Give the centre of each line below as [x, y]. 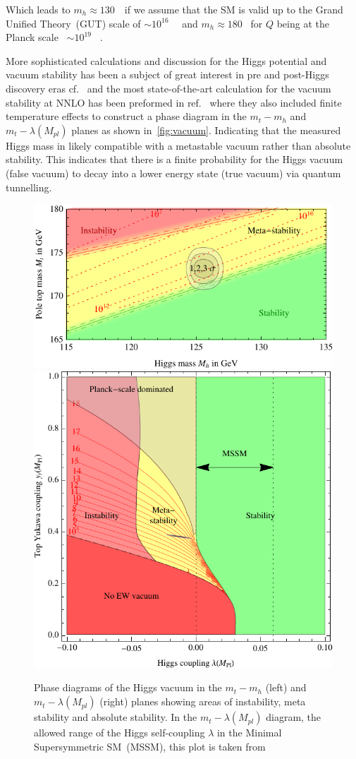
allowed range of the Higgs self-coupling [119, 733]
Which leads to [38, 9]
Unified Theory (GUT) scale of [73, 23]
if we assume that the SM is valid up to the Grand [234, 9]
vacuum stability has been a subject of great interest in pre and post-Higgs [167, 74]
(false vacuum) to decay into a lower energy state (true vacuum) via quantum [173, 173]
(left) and [286, 687]
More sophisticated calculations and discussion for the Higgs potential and [166, 60]
